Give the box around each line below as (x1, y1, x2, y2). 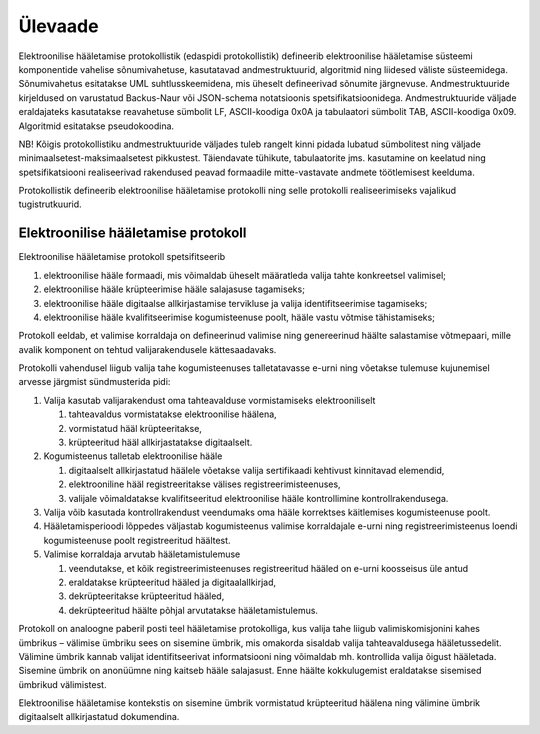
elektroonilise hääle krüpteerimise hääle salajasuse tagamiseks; (43, 283, 305, 295)
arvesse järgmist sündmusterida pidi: (18, 376, 171, 388)
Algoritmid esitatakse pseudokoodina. (18, 120, 175, 132)
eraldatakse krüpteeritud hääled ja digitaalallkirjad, (68, 576, 277, 588)
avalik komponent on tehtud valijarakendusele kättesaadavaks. (18, 343, 277, 355)
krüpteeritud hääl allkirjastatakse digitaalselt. (68, 436, 253, 449)
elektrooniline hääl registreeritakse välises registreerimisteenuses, (68, 478, 341, 490)
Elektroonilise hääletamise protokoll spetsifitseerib (18, 251, 225, 263)
